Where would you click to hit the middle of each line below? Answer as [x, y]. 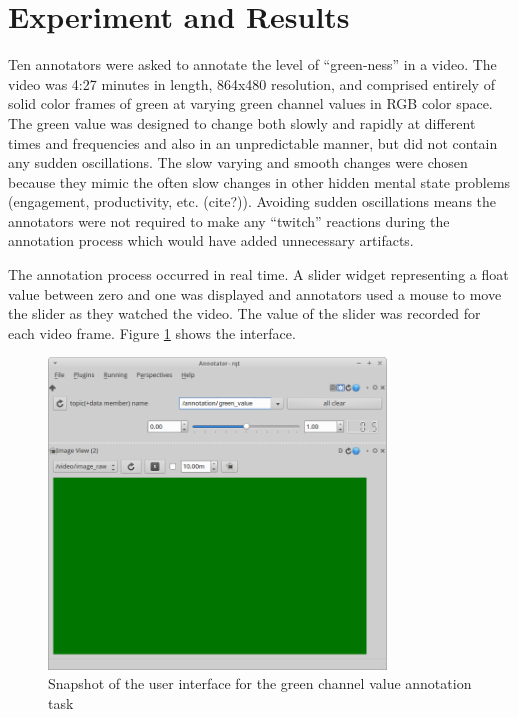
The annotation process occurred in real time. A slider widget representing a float [258, 274]
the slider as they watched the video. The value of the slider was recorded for [244, 313]
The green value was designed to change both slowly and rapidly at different [242, 122]
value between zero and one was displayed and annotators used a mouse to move [255, 293]
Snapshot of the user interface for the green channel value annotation [260, 683]
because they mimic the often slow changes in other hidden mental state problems [259, 181]
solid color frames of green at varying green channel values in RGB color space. [250, 103]
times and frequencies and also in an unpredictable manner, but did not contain [253, 142]
